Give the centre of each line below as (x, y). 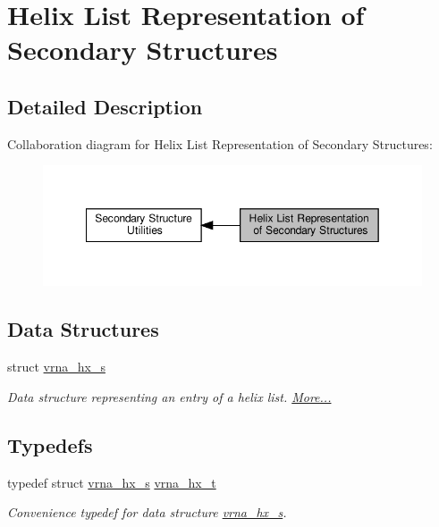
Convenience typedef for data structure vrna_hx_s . (147, 512)
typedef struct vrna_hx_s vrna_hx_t (112, 482)
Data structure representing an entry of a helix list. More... (169, 396)
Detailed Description (105, 106)
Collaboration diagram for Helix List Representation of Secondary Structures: (220, 143)
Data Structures (83, 329)
